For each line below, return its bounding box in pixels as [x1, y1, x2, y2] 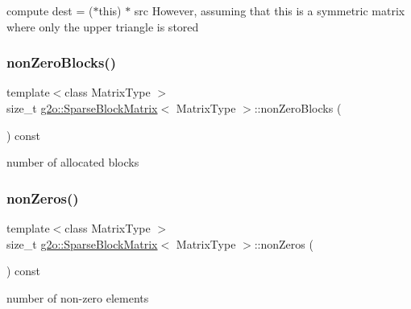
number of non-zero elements [6, 289, 149, 306]
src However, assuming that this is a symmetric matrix [134, 2, 405, 19]
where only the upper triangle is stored [6, 18, 199, 35]
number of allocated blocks [6, 154, 139, 171]
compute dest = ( [6, 2, 93, 19]
